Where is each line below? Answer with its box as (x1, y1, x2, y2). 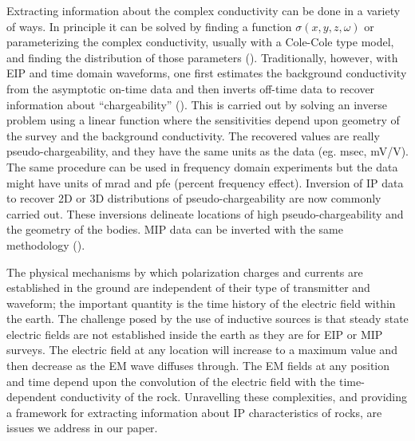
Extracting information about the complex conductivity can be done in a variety (6, 2, 401, 18)
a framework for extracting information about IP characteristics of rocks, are (6, 404, 382, 420)
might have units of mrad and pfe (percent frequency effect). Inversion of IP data (6, 174, 404, 191)
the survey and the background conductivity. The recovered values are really (6, 127, 380, 144)
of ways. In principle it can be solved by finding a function (6, 18, 292, 34)
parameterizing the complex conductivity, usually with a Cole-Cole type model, (6, 33, 394, 50)
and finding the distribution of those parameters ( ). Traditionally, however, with (6, 49, 398, 65)
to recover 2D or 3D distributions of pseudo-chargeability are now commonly (6, 190, 381, 207)
